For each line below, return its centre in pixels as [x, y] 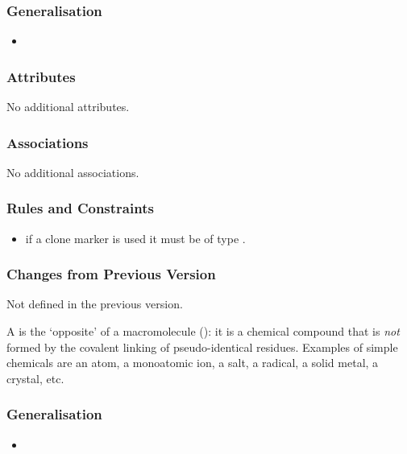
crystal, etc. [35, 378]
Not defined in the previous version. [95, 304]
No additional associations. [73, 172]
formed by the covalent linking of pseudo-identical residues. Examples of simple [202, 347]
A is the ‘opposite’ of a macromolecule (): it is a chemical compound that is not [203, 331]
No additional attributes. [68, 107]
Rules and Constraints [80, 208]
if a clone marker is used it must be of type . [135, 238]
